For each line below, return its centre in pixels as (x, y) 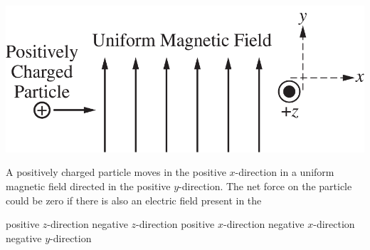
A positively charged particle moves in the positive (116, 172)
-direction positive (175, 224)
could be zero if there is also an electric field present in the (134, 200)
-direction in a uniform (285, 172)
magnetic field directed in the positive (88, 186)
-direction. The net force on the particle (265, 186)
